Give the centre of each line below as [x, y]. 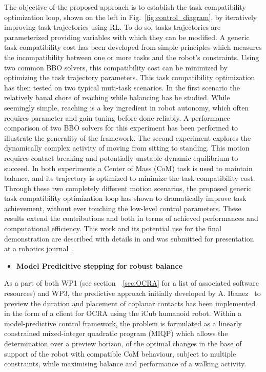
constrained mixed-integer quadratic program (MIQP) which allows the [116, 333]
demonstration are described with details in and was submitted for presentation [129, 238]
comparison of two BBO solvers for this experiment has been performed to [121, 128]
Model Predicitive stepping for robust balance [99, 265]
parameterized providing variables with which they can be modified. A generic [127, 37]
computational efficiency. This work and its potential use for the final [113, 228]
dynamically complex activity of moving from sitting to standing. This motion [127, 148]
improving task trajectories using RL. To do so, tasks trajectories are [112, 27]
